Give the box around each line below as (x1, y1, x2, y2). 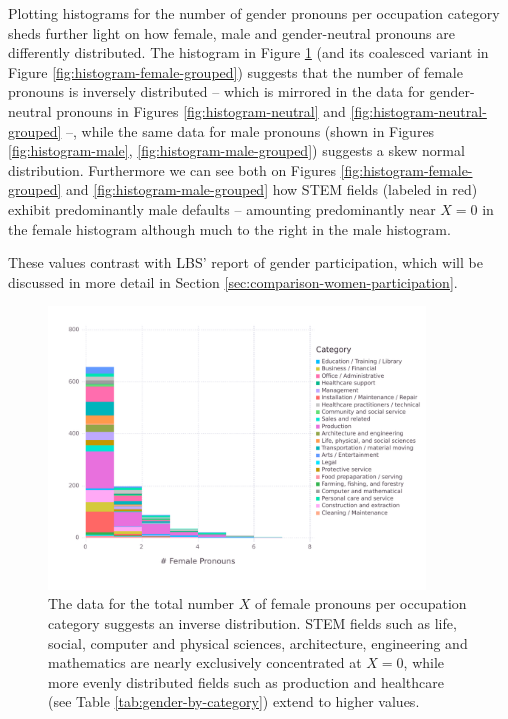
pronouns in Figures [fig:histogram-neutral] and (56, 100, 346, 121)
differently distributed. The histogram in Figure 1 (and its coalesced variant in (8, 42, 489, 63)
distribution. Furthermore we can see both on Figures (8, 159, 336, 180)
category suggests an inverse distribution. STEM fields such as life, (48, 612, 457, 633)
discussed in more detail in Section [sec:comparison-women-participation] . (8, 271, 458, 292)
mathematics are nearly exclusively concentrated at (48, 652, 362, 673)
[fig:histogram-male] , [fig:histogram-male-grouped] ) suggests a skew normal (8, 140, 465, 161)
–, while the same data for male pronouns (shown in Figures (66, 120, 435, 141)
